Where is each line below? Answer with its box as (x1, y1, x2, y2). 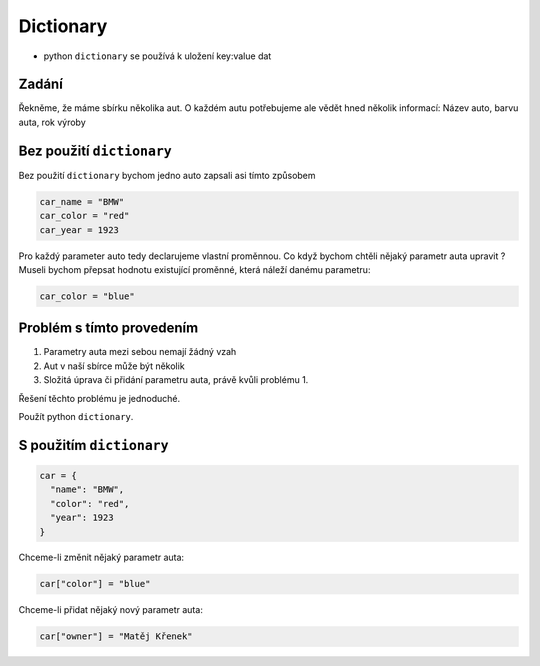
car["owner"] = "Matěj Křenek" (39, 631, 194, 642)
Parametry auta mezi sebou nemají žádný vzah (43, 346, 237, 358)
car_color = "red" (39, 210, 130, 222)
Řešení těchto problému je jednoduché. (18, 392, 180, 404)
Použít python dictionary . (18, 410, 134, 422)
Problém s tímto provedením (18, 320, 199, 337)
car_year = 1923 (39, 224, 120, 235)
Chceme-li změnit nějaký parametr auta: (18, 551, 185, 564)
